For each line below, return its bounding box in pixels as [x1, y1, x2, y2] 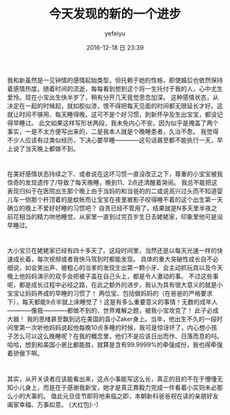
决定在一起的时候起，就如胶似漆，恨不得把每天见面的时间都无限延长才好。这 [7, 101, 223, 110]
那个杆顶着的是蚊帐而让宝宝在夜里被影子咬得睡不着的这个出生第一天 [30, 196, 223, 204]
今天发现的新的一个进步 [49, 6, 181, 22]
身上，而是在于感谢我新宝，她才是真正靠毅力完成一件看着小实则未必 [25, 383, 217, 391]
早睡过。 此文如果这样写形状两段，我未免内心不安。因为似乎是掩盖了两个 [12, 118, 219, 127]
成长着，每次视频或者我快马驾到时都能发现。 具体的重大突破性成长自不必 [12, 255, 219, 264]
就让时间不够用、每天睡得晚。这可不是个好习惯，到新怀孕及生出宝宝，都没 [7, 110, 217, 118]
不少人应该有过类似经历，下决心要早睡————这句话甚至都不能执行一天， [7, 136, 217, 144]
